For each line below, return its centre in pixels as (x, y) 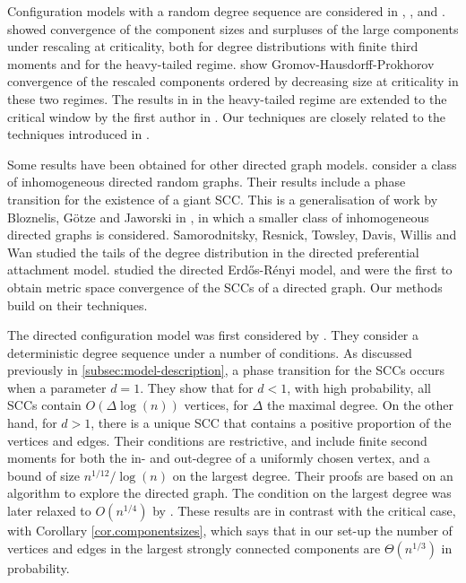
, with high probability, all (359, 387)
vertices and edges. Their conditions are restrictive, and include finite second (217, 440)
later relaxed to (49, 511)
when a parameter (57, 387)
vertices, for (216, 405)
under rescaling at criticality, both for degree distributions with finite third (213, 46)
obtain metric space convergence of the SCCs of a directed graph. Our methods (225, 287)
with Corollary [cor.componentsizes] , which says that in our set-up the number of (230, 531)
